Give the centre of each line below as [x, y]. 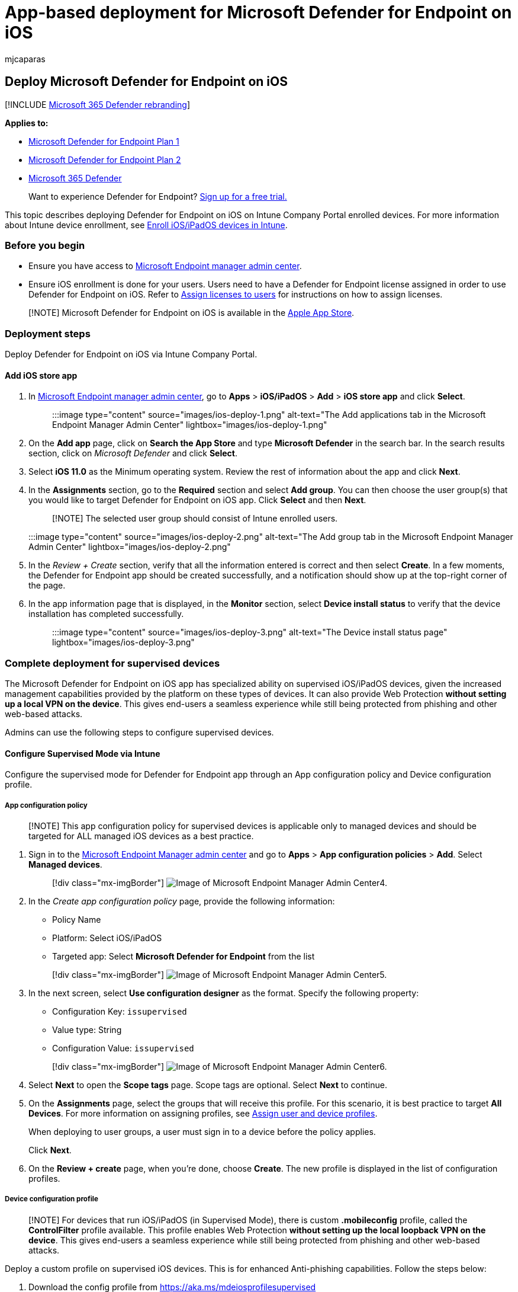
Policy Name [77, 920]
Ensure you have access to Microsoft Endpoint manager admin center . [165, 266]
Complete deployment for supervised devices [112, 663]
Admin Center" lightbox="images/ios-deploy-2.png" [130, 547]
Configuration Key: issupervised [120, 1012]
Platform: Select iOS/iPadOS [107, 938]
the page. [47, 586]
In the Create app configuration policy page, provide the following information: [182, 901]
